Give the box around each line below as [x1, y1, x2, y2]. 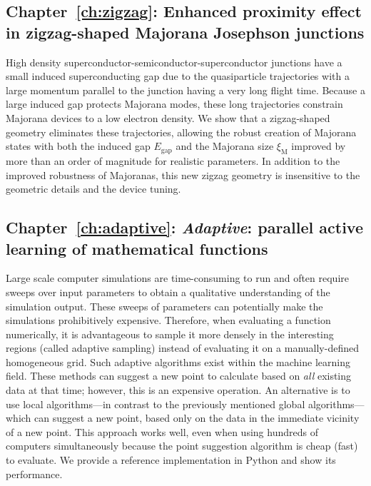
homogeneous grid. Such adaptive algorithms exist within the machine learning [6, 354, 350, 369]
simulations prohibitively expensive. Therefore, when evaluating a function [6, 313, 331, 328]
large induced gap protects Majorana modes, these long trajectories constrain [6, 96, 343, 111]
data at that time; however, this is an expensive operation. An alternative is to [6, 383, 350, 398]
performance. [6, 466, 63, 481]
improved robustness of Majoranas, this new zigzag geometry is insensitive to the [6, 167, 360, 182]
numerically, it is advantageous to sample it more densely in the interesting [6, 326, 334, 341]
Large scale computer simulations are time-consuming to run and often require [6, 270, 349, 285]
